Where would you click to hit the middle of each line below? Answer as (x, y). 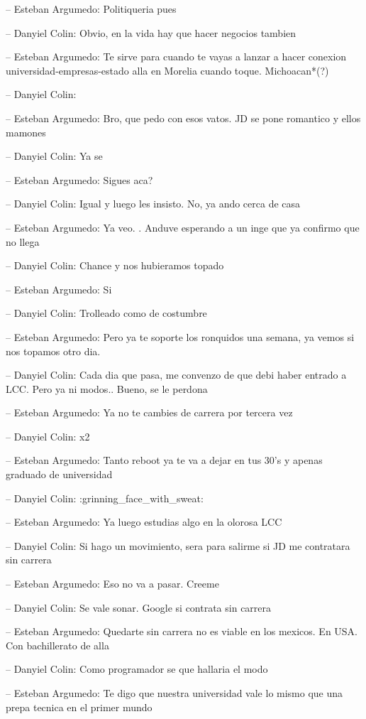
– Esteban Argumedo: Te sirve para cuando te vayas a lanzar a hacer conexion (176, 56)
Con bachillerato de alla (57, 645)
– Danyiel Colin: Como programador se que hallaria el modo (137, 669)
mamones (26, 132)
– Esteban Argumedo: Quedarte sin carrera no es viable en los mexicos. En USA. (182, 631)
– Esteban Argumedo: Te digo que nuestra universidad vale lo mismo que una (174, 693)
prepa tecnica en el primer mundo (79, 707)
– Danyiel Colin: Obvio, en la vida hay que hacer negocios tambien (151, 32)
